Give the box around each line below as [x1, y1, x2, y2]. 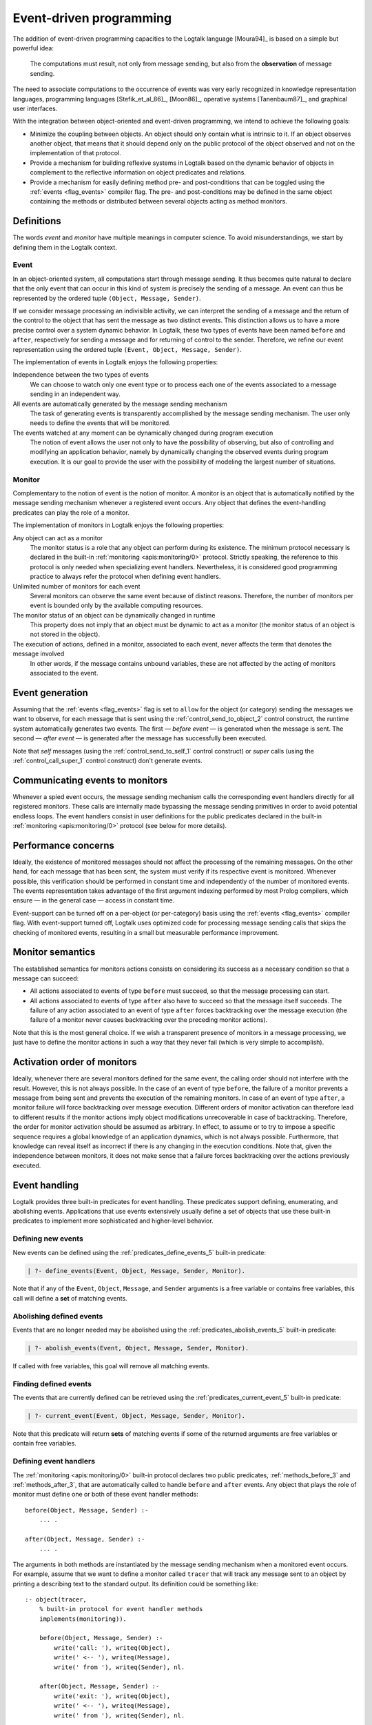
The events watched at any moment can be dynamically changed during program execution [12, 428, 273, 437]
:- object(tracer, [25, 1595, 87, 1604]
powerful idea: [12, 43, 54, 52]
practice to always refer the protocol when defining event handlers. [30, 573, 221, 581]
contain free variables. [12, 1439, 77, 1448]
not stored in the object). [30, 630, 100, 638]
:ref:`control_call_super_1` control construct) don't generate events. [12, 756, 203, 765]
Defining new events [12, 1234, 84, 1243]
